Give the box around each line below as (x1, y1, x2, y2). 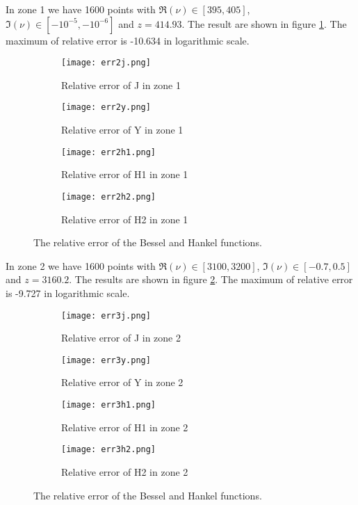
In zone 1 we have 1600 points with (6, 2, 156, 16)
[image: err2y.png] (61, 102, 151, 113)
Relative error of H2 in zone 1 (61, 211, 188, 226)
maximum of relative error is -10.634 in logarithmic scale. (6, 33, 250, 47)
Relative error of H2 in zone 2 (61, 464, 188, 479)
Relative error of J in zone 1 (61, 77, 181, 92)
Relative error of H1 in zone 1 (61, 167, 188, 182)
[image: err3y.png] (61, 355, 151, 365)
